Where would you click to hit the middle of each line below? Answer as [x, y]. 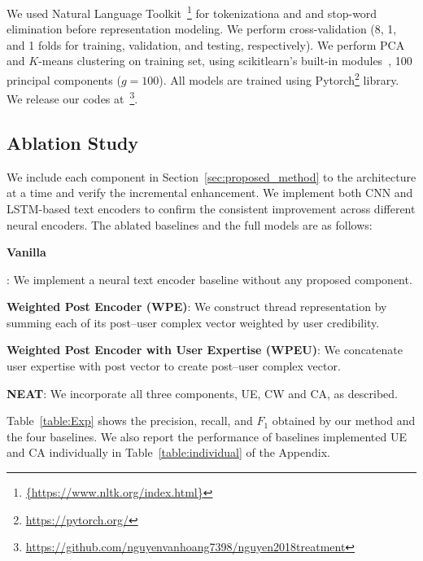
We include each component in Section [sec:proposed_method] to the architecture [211, 176]
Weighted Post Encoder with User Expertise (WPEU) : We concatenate [205, 350]
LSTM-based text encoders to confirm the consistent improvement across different [211, 208]
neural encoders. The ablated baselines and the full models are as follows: [190, 224]
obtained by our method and [344, 421]
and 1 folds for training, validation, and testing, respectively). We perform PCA [206, 44]
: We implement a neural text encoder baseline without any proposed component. [209, 279]
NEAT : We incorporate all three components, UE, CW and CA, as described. [202, 393]
